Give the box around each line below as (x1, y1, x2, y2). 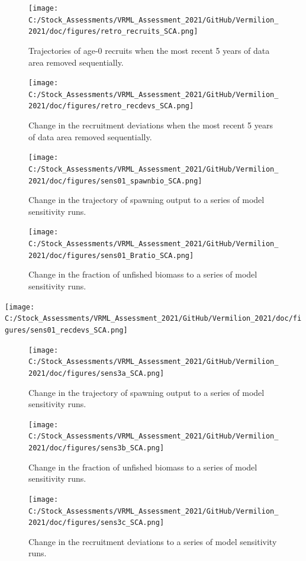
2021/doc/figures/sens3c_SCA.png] (28, 518, 165, 527)
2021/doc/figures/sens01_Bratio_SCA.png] (28, 251, 194, 260)
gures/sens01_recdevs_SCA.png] (5, 325, 128, 334)
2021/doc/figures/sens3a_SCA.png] (28, 369, 165, 378)
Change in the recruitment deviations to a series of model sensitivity (28, 535, 277, 547)
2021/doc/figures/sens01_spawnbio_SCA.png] (28, 176, 202, 185)
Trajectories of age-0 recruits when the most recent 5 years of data (28, 44, 270, 56)
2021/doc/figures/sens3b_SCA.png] (28, 444, 165, 453)
